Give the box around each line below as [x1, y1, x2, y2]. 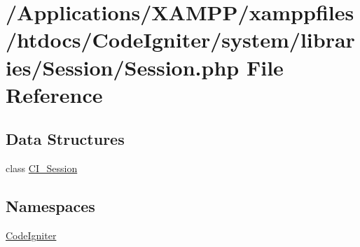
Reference [6, 80, 103, 108]
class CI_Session [6, 161, 78, 176]
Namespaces [6, 195, 95, 217]
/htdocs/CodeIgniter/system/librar [6, 25, 355, 54]
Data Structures [6, 128, 125, 150]
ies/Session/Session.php [6, 52, 240, 81]
